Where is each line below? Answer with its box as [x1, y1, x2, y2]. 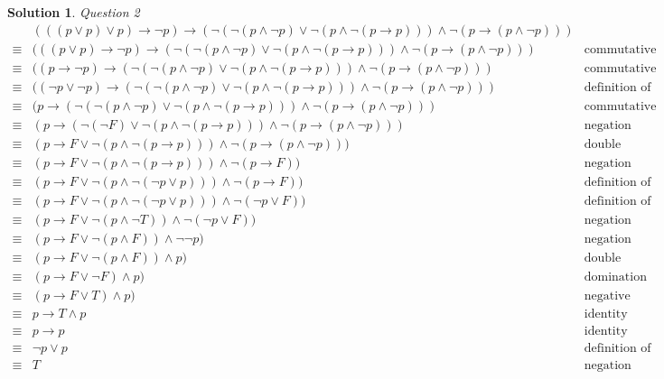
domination [584, 271, 647, 284]
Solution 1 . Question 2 [7, 3, 140, 21]
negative [584, 290, 631, 303]
